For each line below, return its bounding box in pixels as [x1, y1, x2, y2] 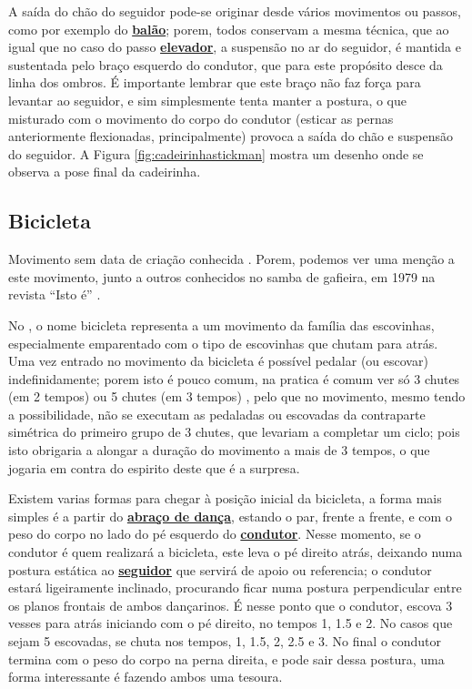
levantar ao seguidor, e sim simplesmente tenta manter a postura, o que [8, 90, 407, 109]
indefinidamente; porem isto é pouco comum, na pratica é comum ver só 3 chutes [8, 369, 460, 388]
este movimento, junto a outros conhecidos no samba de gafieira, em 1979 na [8, 267, 436, 286]
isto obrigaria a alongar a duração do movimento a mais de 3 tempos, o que [8, 441, 430, 460]
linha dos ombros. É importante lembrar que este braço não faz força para [8, 73, 421, 92]
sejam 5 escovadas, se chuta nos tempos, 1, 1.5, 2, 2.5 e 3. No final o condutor [8, 632, 442, 651]
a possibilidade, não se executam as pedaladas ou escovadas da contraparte [8, 404, 426, 423]
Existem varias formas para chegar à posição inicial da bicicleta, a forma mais [8, 489, 442, 508]
